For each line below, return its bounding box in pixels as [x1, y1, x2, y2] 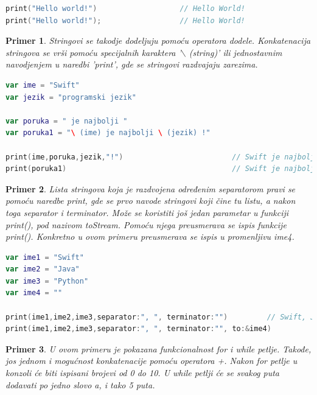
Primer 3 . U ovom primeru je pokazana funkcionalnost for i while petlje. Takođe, [5, 342, 312, 355]
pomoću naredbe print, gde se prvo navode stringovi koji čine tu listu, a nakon [5, 194, 296, 207]
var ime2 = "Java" [5, 265, 80, 274]
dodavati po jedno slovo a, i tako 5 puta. [5, 378, 155, 391]
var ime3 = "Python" [5, 276, 89, 285]
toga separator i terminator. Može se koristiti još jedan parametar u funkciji [5, 206, 289, 218]
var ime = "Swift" [5, 80, 80, 89]
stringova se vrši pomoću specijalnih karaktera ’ [5, 46, 181, 58]
